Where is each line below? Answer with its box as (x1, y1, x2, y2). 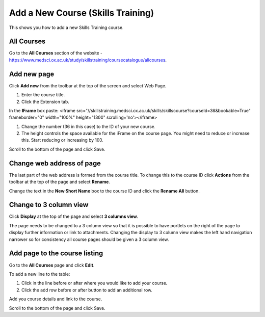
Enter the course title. (21, 92, 65, 98)
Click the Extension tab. (21, 99, 70, 105)
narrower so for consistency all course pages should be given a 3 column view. (9, 236, 169, 242)
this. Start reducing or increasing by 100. (21, 137, 104, 143)
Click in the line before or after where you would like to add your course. (21, 280, 168, 286)
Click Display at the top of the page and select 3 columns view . (9, 213, 138, 219)
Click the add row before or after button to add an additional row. (21, 287, 153, 293)
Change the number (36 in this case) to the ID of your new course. (21, 123, 156, 130)
